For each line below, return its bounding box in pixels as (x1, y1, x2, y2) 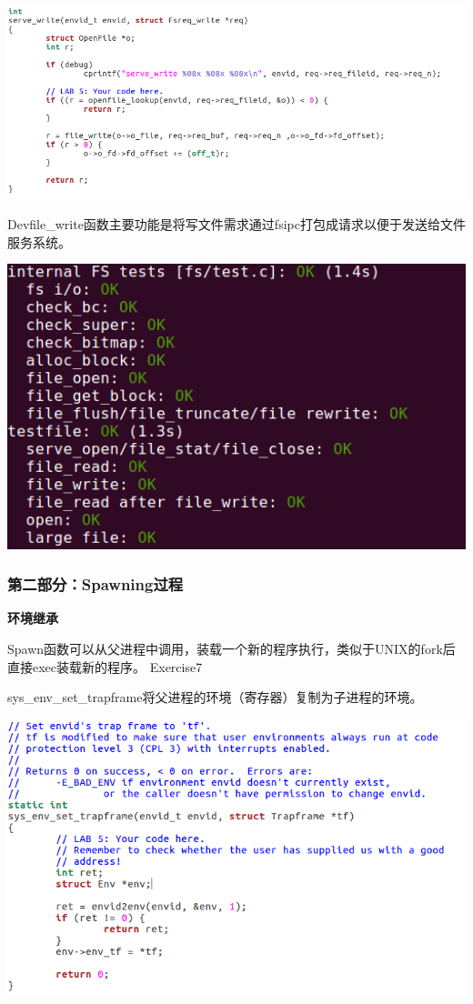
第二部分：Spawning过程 (7, 573, 184, 596)
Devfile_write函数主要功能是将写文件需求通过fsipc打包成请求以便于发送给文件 (7, 214, 466, 233)
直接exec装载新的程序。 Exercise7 (7, 657, 203, 676)
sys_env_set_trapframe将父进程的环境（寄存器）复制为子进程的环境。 (7, 688, 423, 707)
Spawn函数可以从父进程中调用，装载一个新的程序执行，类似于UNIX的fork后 (7, 638, 456, 658)
